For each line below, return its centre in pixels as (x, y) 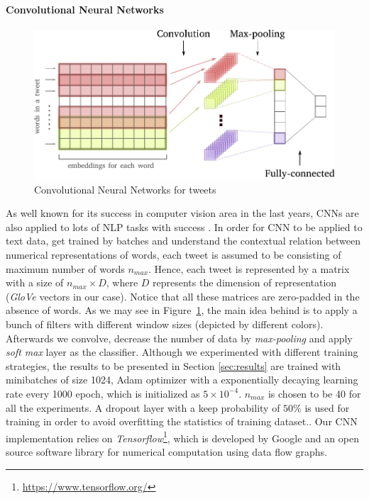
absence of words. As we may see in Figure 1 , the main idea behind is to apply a (182, 310)
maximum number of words (65, 268)
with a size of (35, 282)
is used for (327, 407)
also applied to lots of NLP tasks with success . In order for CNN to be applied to (184, 226)
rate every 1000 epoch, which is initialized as (103, 393)
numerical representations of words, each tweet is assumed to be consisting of (174, 255)
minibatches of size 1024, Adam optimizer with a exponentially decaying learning (182, 380)
